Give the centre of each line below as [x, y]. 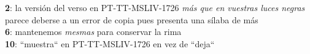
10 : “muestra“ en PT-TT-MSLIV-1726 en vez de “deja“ [110, 43]
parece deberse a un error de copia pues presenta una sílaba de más [132, 19]
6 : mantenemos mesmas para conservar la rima [93, 32]
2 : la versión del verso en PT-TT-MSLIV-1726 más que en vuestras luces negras [155, 7]
